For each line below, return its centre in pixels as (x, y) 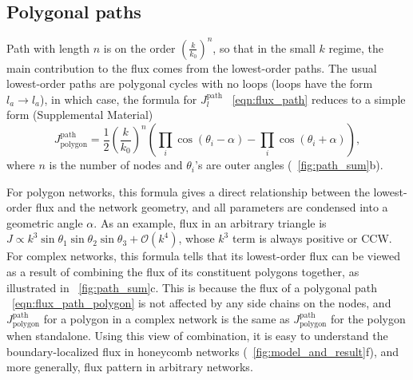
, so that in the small (264, 47)
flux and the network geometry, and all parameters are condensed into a (212, 207)
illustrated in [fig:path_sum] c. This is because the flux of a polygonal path (192, 287)
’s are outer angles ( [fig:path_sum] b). (289, 165)
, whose (197, 238)
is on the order (139, 47)
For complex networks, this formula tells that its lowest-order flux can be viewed (204, 256)
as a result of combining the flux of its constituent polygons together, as (183, 272)
